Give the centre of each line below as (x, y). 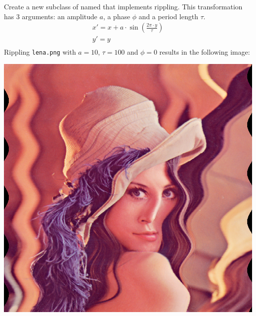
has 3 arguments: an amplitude (51, 16)
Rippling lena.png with (40, 52)
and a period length (168, 16)
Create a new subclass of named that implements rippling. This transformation (123, 6)
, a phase (117, 16)
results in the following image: (205, 52)
